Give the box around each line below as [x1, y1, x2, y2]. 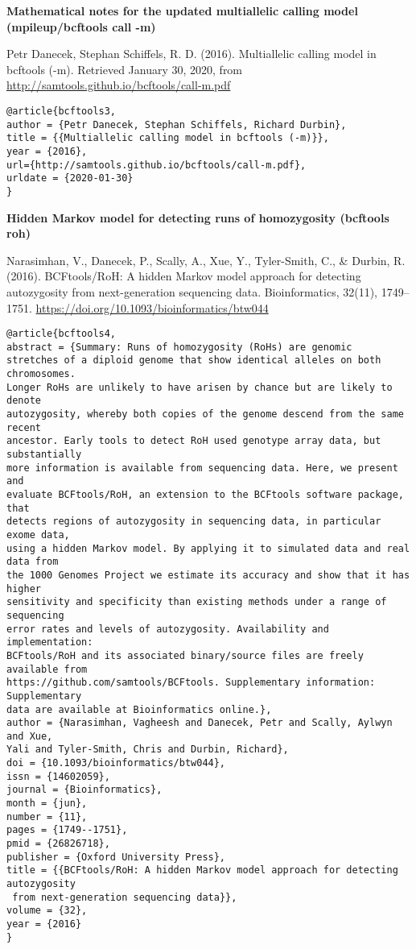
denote [6, 395, 41, 407]
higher [6, 582, 41, 595]
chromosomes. [6, 368, 76, 380]
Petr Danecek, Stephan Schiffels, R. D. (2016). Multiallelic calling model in [6, 45, 377, 62]
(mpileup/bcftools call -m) [6, 18, 156, 35]
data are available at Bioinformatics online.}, [6, 703, 272, 715]
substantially [6, 449, 82, 461]
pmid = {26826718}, [6, 838, 110, 850]
